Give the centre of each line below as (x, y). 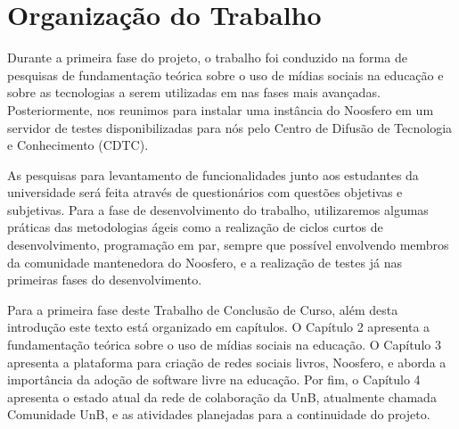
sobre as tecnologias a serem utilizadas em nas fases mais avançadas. (194, 92)
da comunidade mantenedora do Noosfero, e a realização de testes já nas (205, 262)
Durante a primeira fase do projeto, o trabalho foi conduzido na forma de (207, 58)
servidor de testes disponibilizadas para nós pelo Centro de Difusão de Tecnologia (230, 127)
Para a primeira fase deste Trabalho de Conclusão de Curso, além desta (203, 309)
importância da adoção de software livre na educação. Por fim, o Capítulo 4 (214, 379)
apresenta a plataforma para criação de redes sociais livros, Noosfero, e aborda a (227, 362)
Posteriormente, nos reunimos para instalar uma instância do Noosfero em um (221, 109)
